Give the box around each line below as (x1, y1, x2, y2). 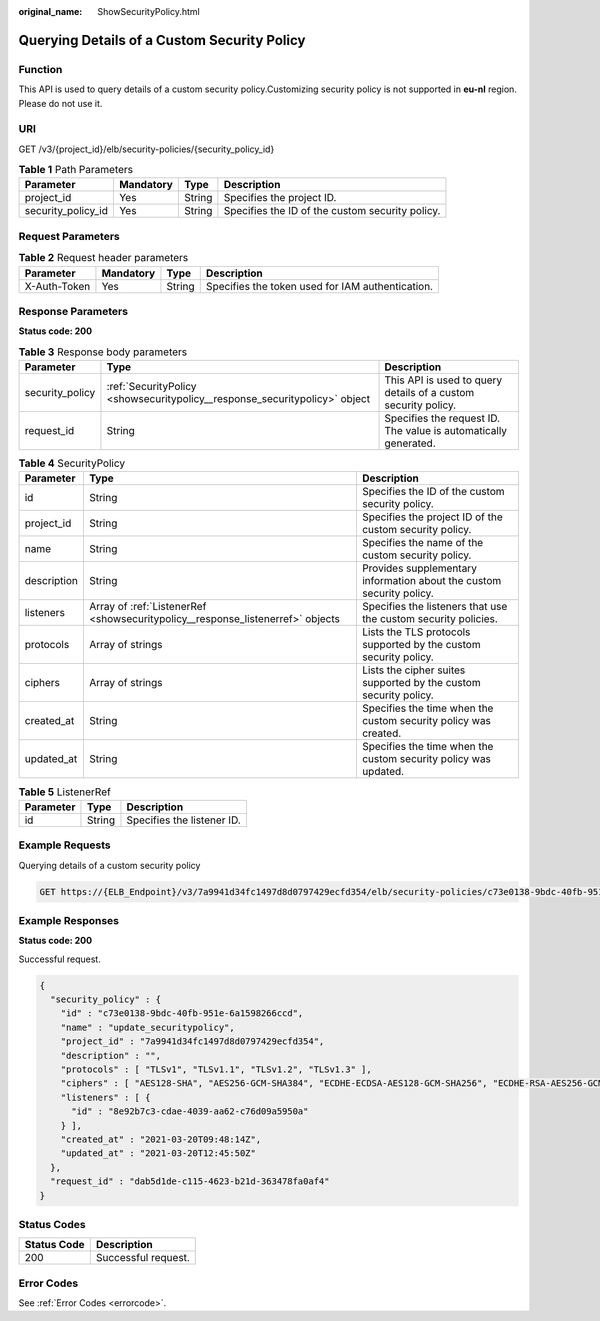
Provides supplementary (361, 561, 477, 575)
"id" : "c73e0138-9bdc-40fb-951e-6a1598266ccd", (60, 1008, 304, 1019)
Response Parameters (18, 304, 129, 318)
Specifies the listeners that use (361, 600, 508, 614)
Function (18, 62, 63, 76)
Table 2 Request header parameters (18, 251, 189, 265)
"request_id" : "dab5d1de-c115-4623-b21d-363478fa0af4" (50, 1176, 330, 1187)
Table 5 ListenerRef (18, 785, 112, 799)
